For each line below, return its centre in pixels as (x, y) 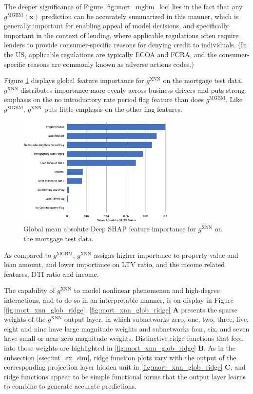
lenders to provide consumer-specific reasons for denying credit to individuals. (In (126, 45)
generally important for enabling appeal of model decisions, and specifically (117, 26)
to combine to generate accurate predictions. (70, 386)
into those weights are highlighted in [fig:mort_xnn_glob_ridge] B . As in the (120, 347)
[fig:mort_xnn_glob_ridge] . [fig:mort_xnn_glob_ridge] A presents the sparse (121, 309)
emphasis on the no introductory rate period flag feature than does (104, 99)
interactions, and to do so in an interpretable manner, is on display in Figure (119, 300)
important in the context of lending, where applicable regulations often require (121, 35)
